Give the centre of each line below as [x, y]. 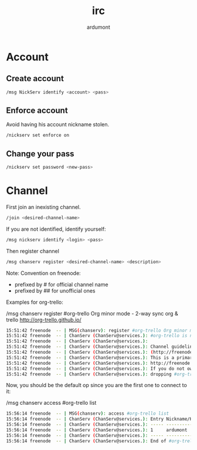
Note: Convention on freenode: [43, 273]
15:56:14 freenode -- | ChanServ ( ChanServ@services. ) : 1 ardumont [97, 430]
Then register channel [33, 251]
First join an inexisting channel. [43, 207]
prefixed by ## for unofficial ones [55, 291]
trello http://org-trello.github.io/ [44, 320]
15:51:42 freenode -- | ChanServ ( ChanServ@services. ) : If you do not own [101, 368]
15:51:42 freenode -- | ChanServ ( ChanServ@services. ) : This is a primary [101, 357]
